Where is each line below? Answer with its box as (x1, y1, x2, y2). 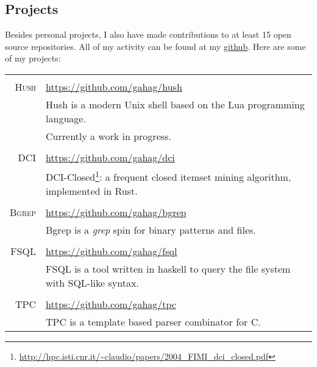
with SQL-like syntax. (46, 276, 139, 290)
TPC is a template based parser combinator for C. (46, 315, 261, 329)
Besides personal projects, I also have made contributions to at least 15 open (5, 28, 291, 41)
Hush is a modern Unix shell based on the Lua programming (46, 97, 305, 111)
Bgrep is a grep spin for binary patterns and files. (46, 223, 256, 237)
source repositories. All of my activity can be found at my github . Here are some (5, 40, 306, 52)
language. (46, 111, 86, 125)
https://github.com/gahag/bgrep (46, 205, 187, 220)
